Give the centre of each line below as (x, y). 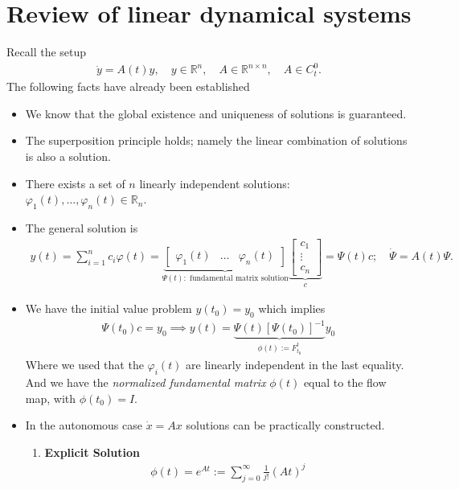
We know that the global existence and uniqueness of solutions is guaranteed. (216, 113)
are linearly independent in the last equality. (295, 365)
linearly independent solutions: (215, 183)
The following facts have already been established (128, 86)
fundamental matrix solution (239, 279)
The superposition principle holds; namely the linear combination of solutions (216, 140)
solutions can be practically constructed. (285, 425)
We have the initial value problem (109, 308)
